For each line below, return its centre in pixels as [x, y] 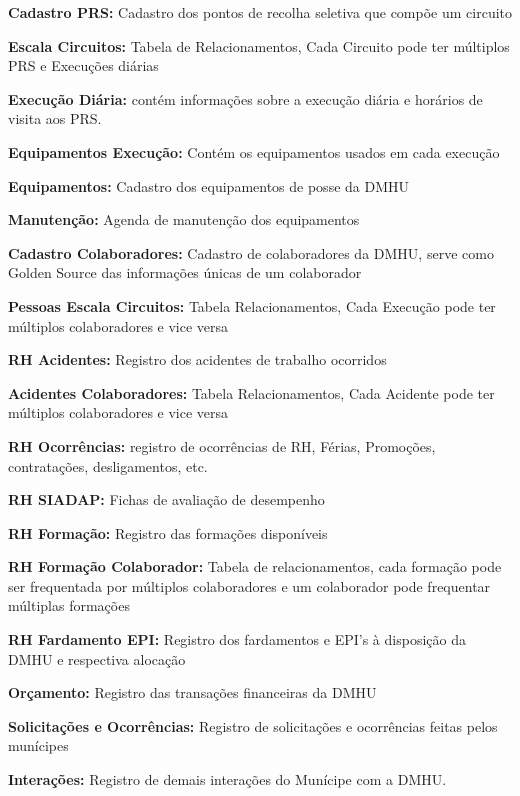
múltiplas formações [69, 605]
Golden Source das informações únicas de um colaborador [185, 272]
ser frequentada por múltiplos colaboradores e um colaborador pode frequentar [249, 585]
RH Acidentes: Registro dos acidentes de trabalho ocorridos [197, 359]
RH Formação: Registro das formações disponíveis [168, 532]
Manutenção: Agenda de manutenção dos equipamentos [184, 219]
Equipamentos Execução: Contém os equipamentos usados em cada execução [254, 151]
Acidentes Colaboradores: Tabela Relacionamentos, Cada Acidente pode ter [251, 392]
